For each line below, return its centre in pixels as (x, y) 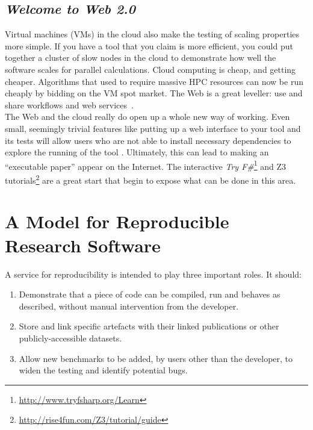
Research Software (83, 245)
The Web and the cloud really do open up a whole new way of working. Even (147, 117)
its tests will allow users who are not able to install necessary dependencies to (148, 140)
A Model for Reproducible (117, 221)
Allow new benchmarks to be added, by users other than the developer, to (156, 358)
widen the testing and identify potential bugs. (103, 370)
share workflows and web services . (69, 104)
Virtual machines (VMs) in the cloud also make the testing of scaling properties (152, 34)
